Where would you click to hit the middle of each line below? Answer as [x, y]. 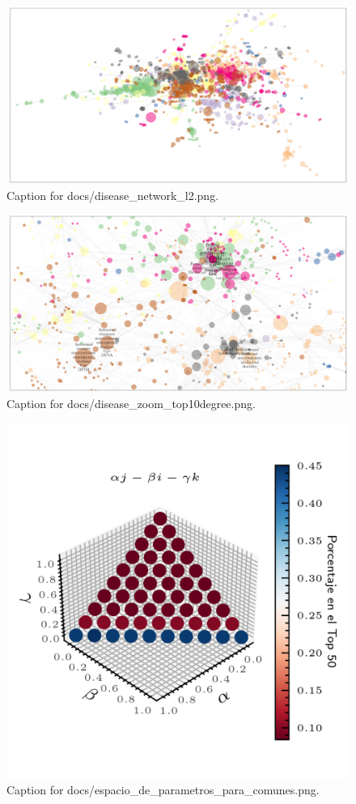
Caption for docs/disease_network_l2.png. [113, 195]
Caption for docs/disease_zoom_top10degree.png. [131, 403]
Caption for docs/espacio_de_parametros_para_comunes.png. [163, 790]
